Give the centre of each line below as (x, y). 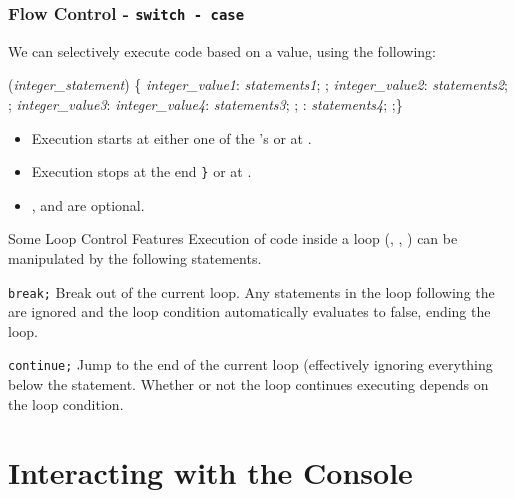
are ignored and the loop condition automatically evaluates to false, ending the (249, 311)
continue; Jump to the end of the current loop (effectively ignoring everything (250, 364)
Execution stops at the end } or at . (141, 171)
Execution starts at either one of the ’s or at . (171, 137)
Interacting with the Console (210, 472)
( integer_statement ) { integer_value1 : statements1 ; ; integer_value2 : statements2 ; (258, 84)
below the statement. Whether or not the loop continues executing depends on (248, 384)
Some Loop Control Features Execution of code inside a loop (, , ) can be (233, 238)
